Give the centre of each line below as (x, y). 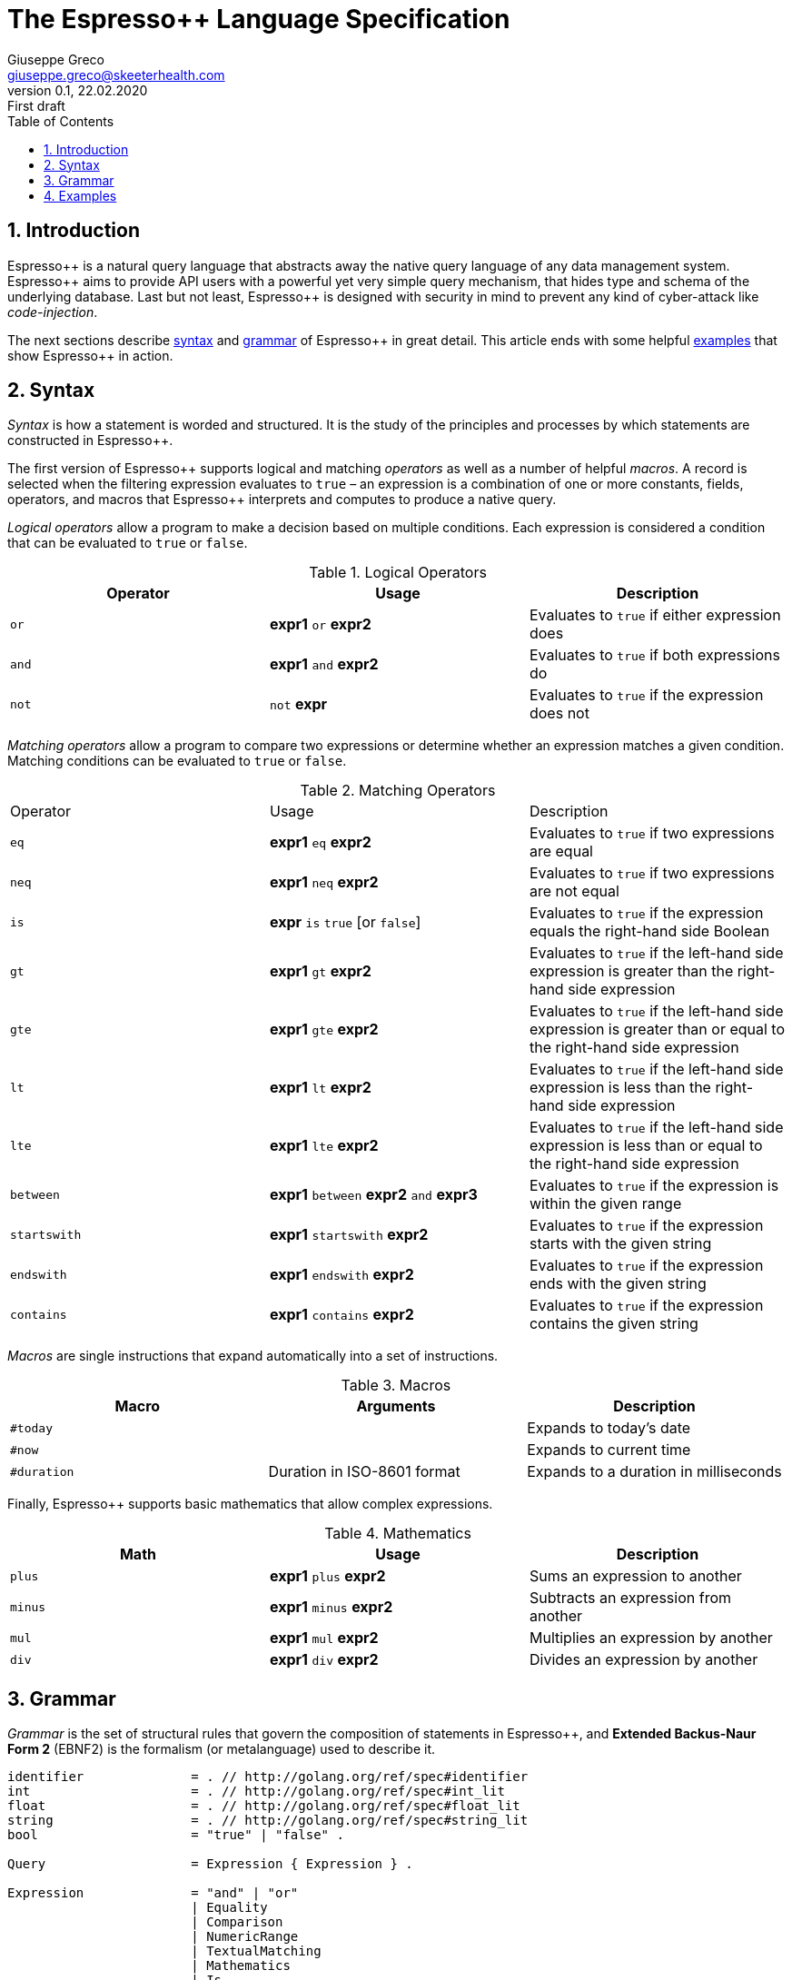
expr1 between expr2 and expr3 (373, 1195)
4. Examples (80, 195)
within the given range (605, 1204)
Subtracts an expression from (630, 1598)
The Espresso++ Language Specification (259, 19)
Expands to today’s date (609, 1428)
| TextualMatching (256, 1951)
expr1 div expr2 (324, 1660)
